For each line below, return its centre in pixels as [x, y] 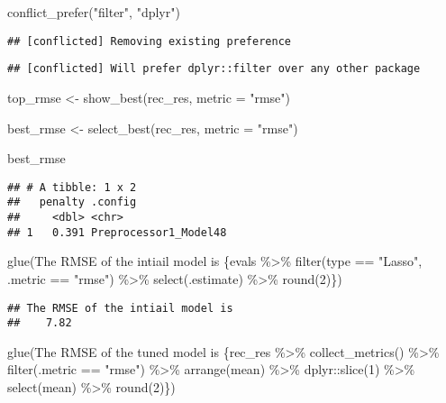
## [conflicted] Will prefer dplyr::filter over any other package [214, 69]
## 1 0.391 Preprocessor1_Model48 [117, 232]
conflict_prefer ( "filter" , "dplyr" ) [94, 12]
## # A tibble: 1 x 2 [72, 187]
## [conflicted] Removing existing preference [149, 41]
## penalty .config [72, 202]
